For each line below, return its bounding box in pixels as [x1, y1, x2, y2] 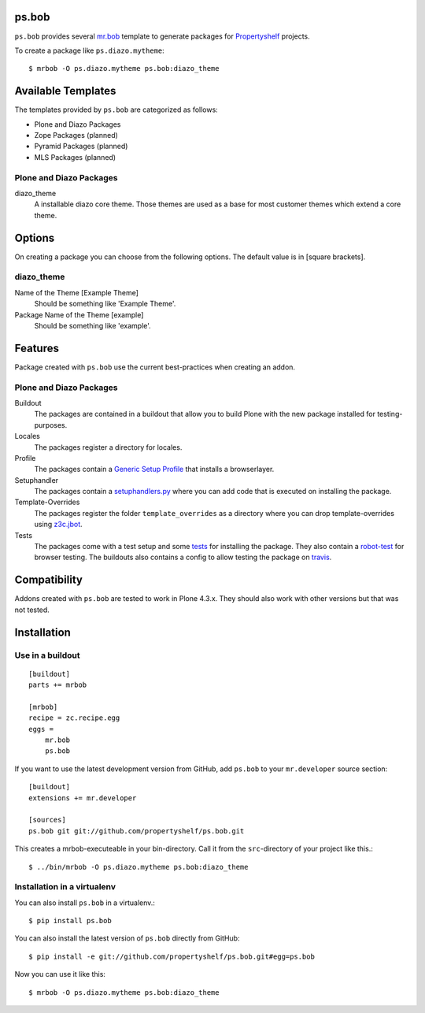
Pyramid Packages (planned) [34, 142, 128, 151]
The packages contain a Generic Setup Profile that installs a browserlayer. [34, 465, 275, 474]
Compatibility [14, 573, 83, 587]
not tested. [14, 605, 50, 614]
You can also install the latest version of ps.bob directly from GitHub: [14, 933, 240, 943]
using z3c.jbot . [34, 520, 83, 529]
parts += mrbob [28, 681, 87, 689]
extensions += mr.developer [28, 793, 137, 803]
